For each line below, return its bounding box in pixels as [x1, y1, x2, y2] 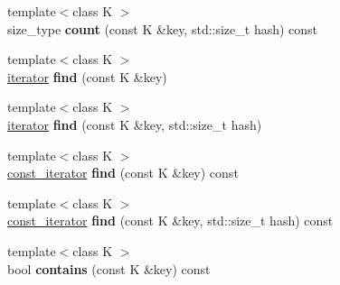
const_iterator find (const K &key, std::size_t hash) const [7, 211, 334, 230]
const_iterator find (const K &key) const [7, 163, 239, 182]
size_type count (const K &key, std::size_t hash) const [7, 19, 318, 38]
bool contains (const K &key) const [7, 259, 211, 278]
